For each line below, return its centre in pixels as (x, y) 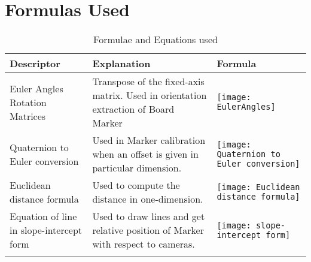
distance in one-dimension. (148, 199)
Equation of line (43, 216)
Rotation (28, 102)
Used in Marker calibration (149, 140)
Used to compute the (136, 185)
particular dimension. (137, 168)
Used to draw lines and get (149, 216)
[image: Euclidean (258, 187)
